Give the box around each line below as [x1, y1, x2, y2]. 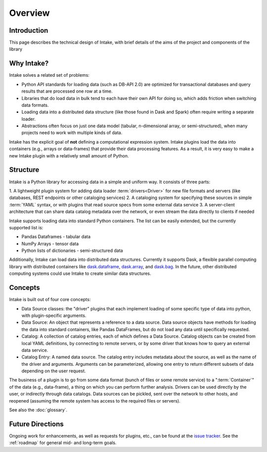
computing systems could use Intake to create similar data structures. [9, 270, 151, 277]
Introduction [9, 26, 48, 35]
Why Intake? [9, 59, 49, 68]
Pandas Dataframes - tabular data [21, 234, 91, 240]
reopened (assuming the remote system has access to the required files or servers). [9, 398, 180, 403]
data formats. [21, 102, 49, 108]
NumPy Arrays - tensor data [21, 241, 79, 247]
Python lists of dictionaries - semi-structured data [21, 248, 123, 253]
